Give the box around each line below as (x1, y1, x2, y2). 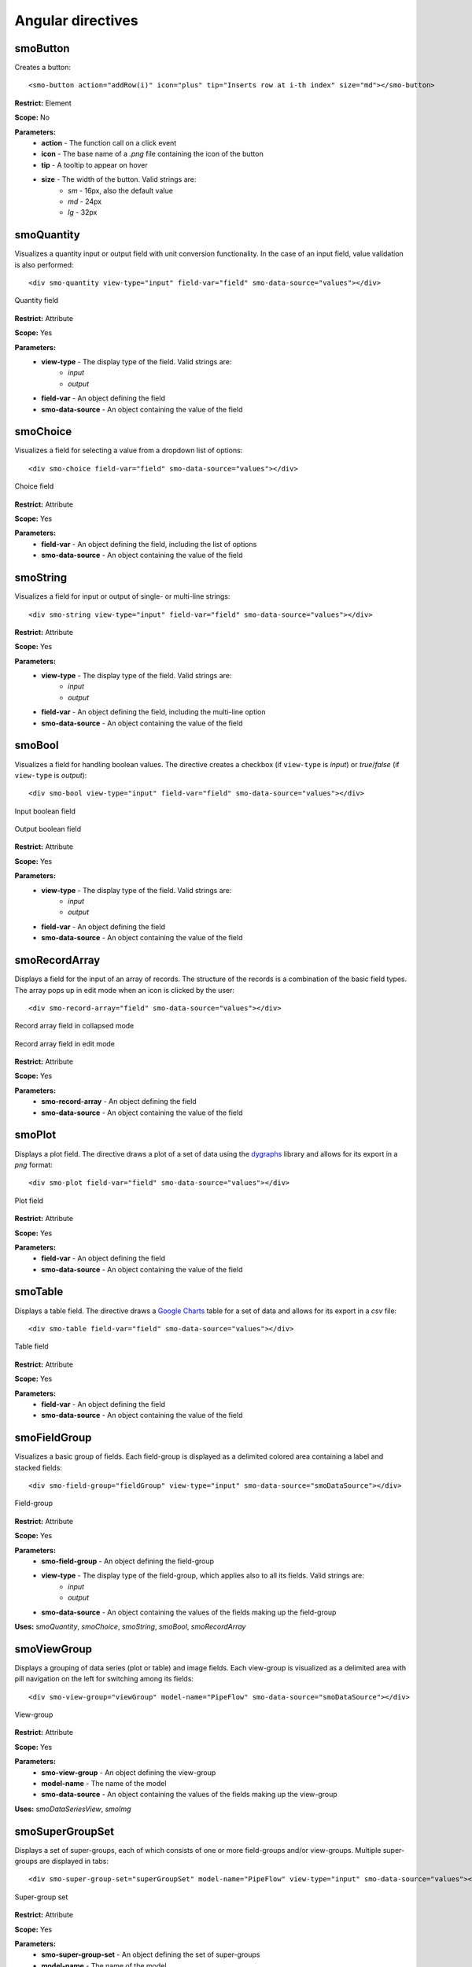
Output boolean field (14, 825, 82, 834)
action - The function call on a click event (41, 138, 177, 148)
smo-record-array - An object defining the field (41, 1097, 197, 1106)
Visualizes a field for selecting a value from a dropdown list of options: (14, 445, 243, 456)
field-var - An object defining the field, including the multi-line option (41, 707, 267, 717)
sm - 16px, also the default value (68, 186, 173, 195)
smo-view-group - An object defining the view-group (41, 1767, 216, 1777)
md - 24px (68, 197, 102, 206)
